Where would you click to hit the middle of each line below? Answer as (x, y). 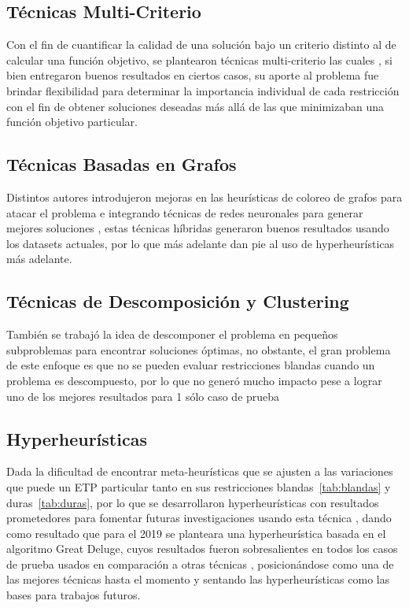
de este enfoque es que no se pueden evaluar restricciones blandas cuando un (191, 365)
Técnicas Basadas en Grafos (122, 164)
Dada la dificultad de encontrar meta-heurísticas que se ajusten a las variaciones (200, 471)
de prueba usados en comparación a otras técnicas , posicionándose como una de (200, 564)
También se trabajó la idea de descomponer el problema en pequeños (172, 334)
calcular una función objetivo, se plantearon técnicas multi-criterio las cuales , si (199, 59)
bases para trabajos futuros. (74, 595)
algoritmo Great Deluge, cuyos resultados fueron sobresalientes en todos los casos (202, 549)
